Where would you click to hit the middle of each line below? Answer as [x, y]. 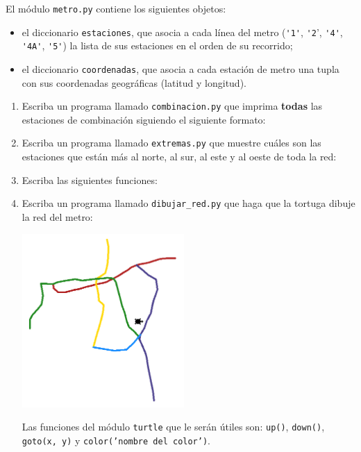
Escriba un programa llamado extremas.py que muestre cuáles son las [171, 143]
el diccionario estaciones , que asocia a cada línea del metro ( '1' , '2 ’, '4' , [182, 32]
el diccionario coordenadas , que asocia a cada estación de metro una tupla [180, 68]
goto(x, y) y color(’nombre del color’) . [116, 440]
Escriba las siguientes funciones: [90, 179]
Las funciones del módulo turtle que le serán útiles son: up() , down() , [173, 427]
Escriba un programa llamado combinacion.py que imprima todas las [172, 106]
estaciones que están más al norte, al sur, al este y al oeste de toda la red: [179, 157]
